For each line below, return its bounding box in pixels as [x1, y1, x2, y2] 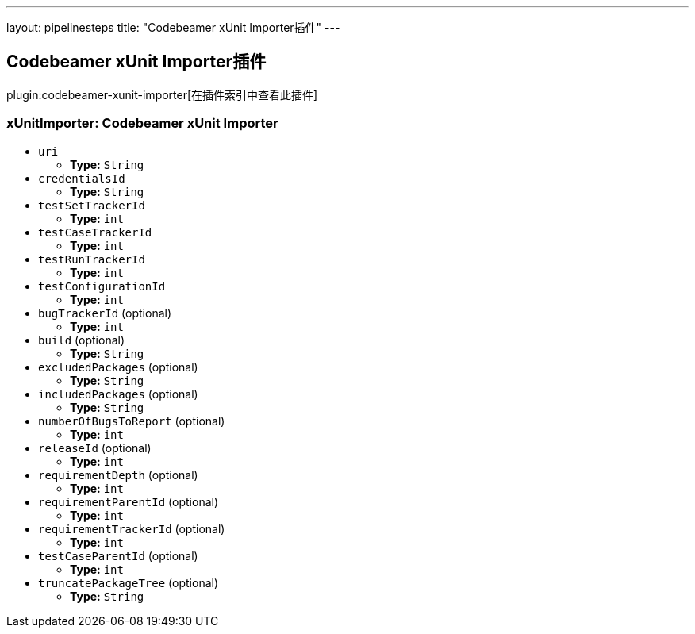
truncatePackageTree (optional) [38, 575, 219, 590]
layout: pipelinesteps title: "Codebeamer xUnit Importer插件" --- [6, 21, 340, 34]
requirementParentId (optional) [38, 494, 219, 509]
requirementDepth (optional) [38, 467, 198, 482]
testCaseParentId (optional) [38, 548, 198, 563]
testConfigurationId [38, 279, 166, 293]
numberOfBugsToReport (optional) [38, 413, 225, 428]
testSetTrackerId [38, 198, 145, 212]
